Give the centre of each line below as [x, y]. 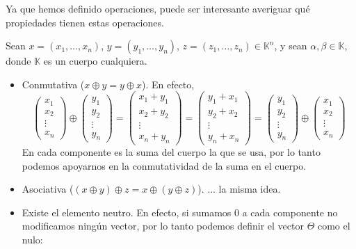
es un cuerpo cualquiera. [95, 61]
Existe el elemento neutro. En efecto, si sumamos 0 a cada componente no [180, 212]
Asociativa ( [48, 189]
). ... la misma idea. [239, 189]
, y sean [291, 46]
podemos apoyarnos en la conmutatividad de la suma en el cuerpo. [164, 165]
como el [334, 226]
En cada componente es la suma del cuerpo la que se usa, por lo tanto [171, 151]
